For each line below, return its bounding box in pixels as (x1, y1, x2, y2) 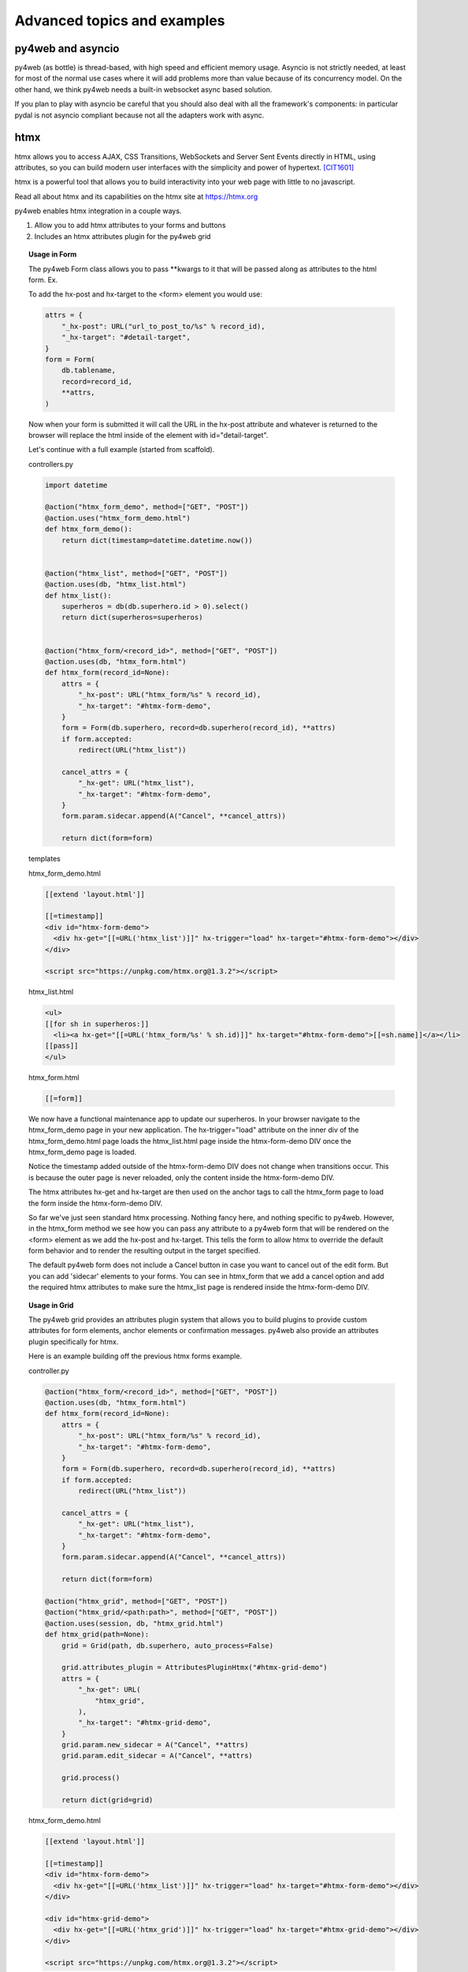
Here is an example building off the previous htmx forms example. (28, 1351, 243, 1361)
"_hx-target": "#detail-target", (61, 333, 191, 342)
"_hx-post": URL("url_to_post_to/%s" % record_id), (61, 322, 266, 331)
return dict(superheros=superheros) (61, 613, 203, 622)
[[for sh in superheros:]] (44, 1019, 150, 1029)
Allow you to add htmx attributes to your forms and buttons (34, 221, 226, 230)
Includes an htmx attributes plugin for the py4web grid (34, 231, 211, 241)
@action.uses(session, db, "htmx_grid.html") (44, 1619, 225, 1628)
